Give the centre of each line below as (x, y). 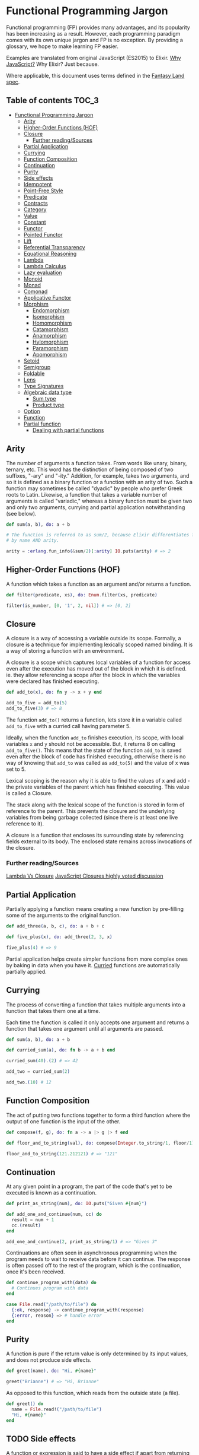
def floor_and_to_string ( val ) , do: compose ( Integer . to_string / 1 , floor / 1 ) (100, 1143)
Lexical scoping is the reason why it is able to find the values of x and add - (98, 781)
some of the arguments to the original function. (64, 916)
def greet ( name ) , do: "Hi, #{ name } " (51, 1371)
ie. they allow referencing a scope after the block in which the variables (93, 675)
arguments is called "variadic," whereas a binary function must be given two (99, 501)
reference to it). (25, 824)
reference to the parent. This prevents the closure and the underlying (90, 811)
